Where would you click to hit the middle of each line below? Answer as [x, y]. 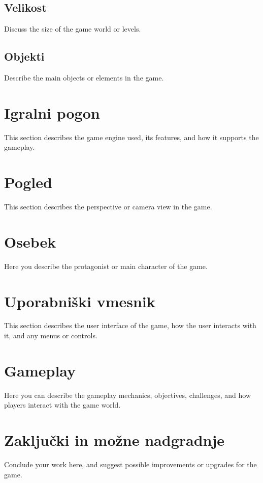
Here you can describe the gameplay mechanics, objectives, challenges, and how [128, 395]
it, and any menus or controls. [51, 336]
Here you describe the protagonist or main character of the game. [106, 266]
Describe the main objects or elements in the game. [84, 77]
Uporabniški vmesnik [80, 301]
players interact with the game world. [62, 405]
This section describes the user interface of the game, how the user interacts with [130, 325]
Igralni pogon [52, 112]
